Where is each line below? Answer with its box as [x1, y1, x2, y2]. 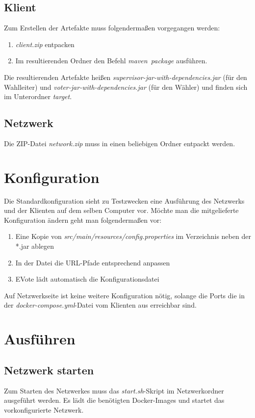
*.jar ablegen [15, 241, 54, 251]
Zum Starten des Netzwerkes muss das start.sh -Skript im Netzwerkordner [4, 385, 224, 395]
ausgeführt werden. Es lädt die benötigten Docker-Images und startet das [4, 395, 225, 405]
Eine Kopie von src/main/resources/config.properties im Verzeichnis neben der [15, 231, 251, 241]
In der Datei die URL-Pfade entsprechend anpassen [15, 257, 170, 267]
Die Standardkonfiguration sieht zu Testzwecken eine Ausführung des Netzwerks [4, 195, 245, 206]
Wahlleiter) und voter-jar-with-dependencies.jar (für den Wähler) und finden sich [4, 81, 248, 92]
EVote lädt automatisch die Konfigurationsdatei [15, 274, 159, 284]
